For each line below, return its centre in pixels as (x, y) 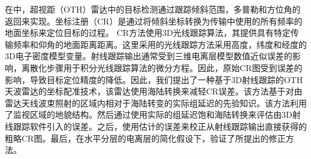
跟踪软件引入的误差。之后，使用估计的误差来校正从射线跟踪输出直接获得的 (160, 126)
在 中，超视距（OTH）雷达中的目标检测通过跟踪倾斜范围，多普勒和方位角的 (153, 9)
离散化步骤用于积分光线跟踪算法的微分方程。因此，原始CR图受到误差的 (162, 67)
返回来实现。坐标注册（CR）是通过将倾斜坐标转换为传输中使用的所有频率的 (154, 21)
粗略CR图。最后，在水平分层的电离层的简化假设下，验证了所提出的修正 (145, 138)
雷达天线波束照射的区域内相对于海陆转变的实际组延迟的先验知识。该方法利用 (156, 103)
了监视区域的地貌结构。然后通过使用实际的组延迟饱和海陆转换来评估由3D (149, 114)
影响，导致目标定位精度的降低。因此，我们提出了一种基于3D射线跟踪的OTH (154, 79)
